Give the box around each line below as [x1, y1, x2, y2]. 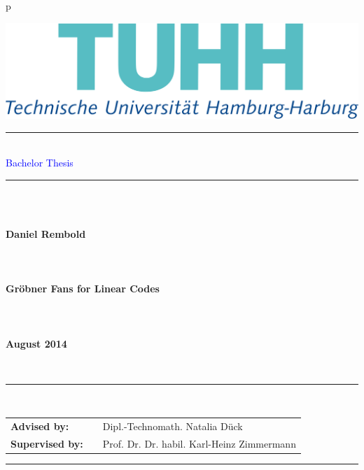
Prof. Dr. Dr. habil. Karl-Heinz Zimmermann [102, 436, 296, 450]
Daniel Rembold [6, 226, 86, 241]
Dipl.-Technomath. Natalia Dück [102, 419, 243, 434]
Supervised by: [10, 436, 83, 450]
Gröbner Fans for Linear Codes [6, 281, 160, 296]
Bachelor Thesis [6, 155, 73, 170]
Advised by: [10, 419, 69, 434]
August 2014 [6, 336, 67, 350]
